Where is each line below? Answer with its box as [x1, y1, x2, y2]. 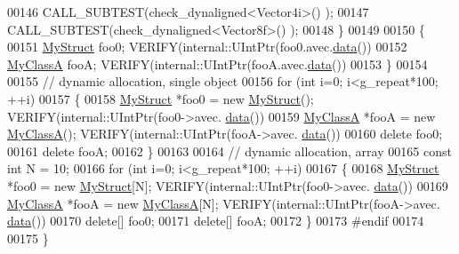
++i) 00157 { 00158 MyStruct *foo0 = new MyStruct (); [7, 89, 314, 107]
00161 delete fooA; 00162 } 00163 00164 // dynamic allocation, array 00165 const [7, 141, 452, 160]
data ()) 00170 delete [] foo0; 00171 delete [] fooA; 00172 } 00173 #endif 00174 [7, 211, 424, 230]
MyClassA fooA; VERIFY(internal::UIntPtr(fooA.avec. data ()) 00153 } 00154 [7, 54, 428, 73]
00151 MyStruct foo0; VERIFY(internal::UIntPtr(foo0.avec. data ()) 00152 [7, 37, 407, 56]
